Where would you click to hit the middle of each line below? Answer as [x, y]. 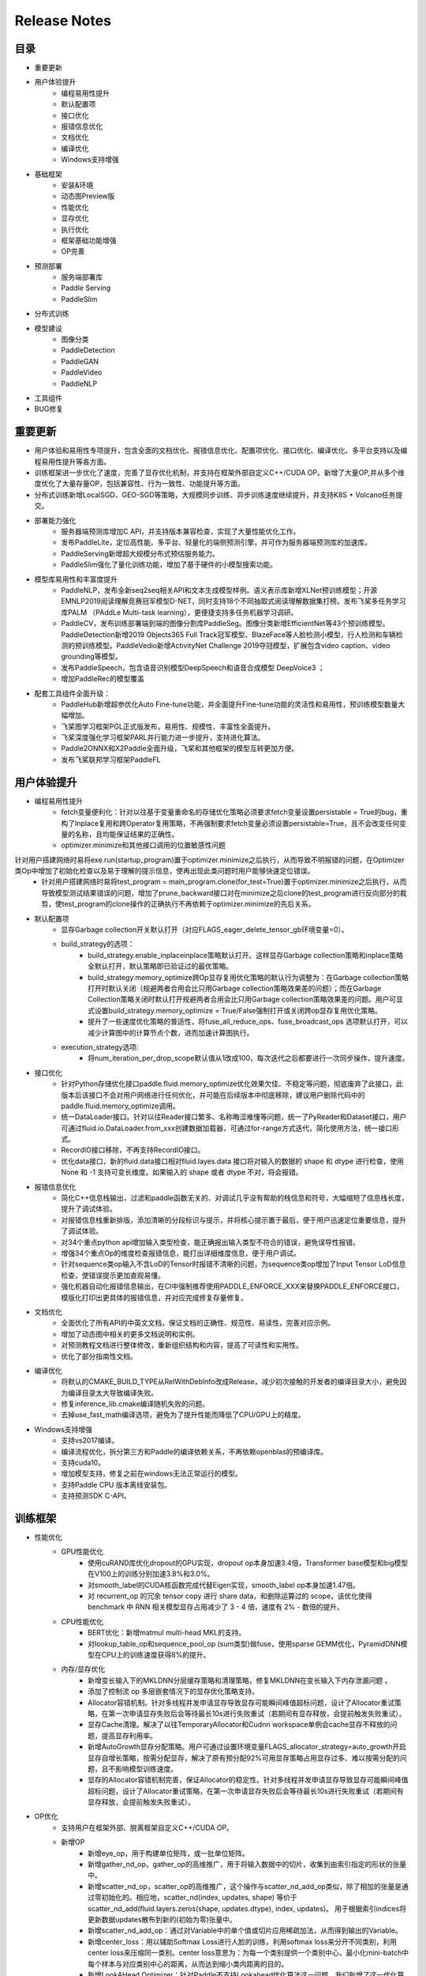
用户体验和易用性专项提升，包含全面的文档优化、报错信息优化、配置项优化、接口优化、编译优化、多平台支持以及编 [221, 451]
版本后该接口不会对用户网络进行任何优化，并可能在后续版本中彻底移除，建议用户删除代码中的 [213, 1095]
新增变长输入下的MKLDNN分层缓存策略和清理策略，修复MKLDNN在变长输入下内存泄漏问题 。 [240, 1680]
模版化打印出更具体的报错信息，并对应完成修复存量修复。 [154, 1297]
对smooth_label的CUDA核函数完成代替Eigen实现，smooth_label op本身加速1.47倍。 [224, 1585]
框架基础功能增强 [89, 240]
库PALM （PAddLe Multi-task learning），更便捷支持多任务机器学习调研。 [179, 612]
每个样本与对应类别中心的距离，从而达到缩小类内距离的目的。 [188, 1963]
